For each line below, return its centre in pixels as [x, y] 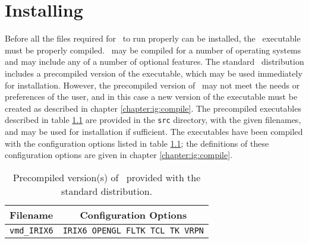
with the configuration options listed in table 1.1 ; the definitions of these [137, 143]
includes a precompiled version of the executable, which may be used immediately [154, 73]
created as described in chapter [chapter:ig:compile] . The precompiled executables [153, 108]
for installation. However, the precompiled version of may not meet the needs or [152, 85]
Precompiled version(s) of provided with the [107, 177]
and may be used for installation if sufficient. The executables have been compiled [154, 131]
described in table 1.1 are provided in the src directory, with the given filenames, [153, 120]
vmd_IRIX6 [31, 230]
